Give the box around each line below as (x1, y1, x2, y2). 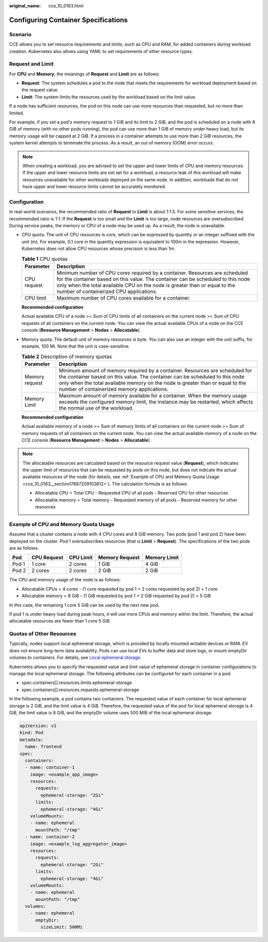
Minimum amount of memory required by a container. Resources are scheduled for (59, 367, 252, 374)
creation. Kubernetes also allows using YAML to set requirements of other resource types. (9, 48, 193, 54)
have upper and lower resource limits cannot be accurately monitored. (22, 184, 166, 189)
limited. (9, 110, 24, 116)
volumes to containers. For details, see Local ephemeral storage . (9, 655, 142, 661)
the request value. (21, 87, 59, 93)
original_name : (9, 3, 41, 8)
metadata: (19, 737, 44, 743)
